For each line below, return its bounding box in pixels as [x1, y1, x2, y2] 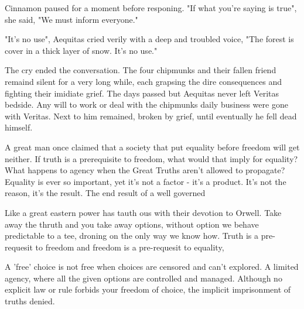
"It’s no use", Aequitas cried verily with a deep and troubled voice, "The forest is [5, 33, 294, 45]
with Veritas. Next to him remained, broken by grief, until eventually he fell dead [5, 109, 297, 122]
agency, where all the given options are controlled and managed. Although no [5, 272, 282, 284]
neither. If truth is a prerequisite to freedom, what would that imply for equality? [5, 152, 298, 164]
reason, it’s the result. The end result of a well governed [5, 187, 206, 199]
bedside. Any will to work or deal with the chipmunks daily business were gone [5, 98, 288, 111]
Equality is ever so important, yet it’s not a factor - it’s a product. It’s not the [5, 175, 286, 187]
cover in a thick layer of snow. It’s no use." [5, 44, 158, 56]
